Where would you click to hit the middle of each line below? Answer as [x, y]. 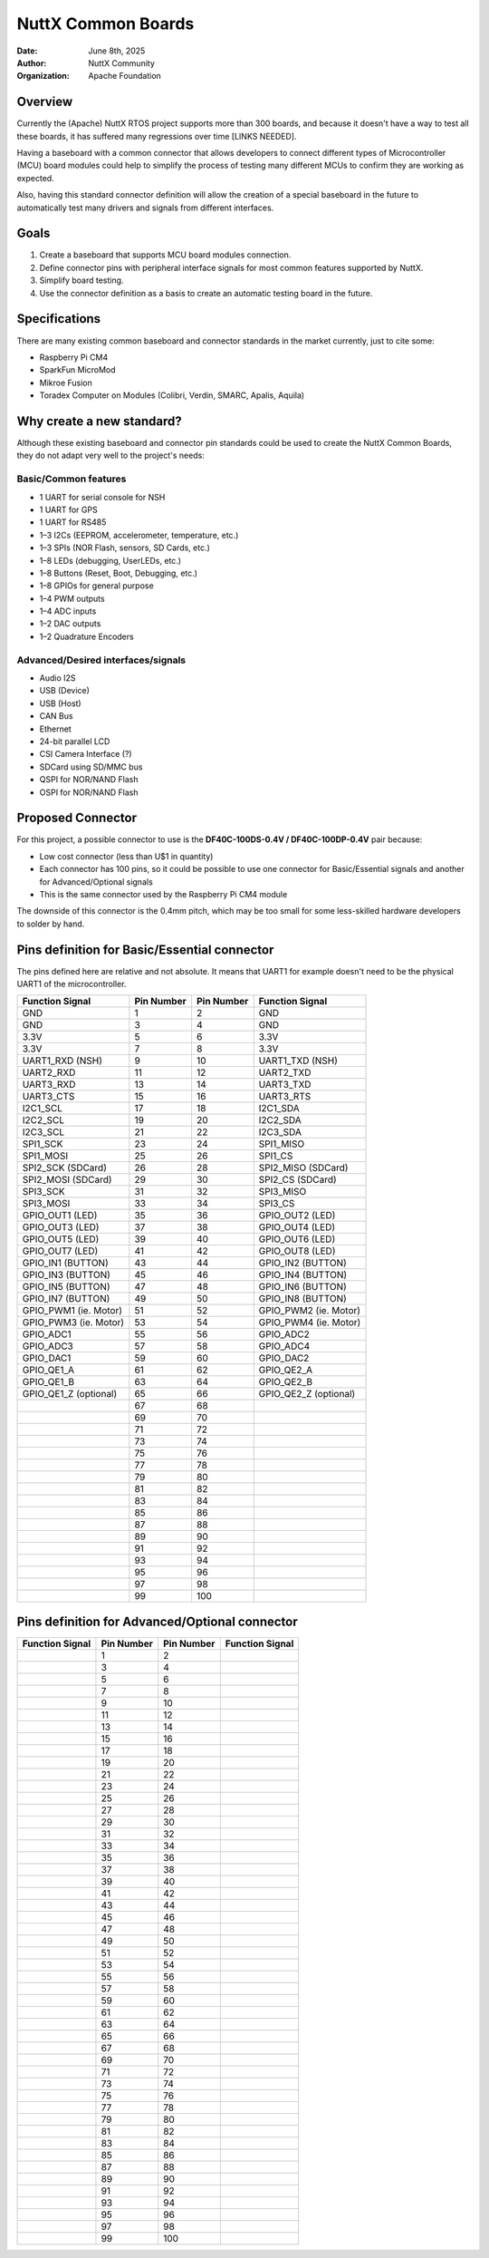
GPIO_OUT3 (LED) [61, 1227]
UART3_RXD [49, 1085]
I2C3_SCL [43, 1132]
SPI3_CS [277, 1204]
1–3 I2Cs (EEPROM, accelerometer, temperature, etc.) [139, 535]
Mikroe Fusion [66, 383]
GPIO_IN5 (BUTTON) [66, 1287]
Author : [32, 63]
